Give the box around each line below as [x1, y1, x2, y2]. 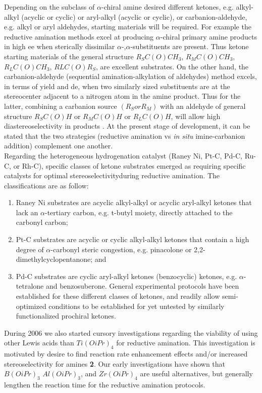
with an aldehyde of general [160, 100, 246, 111]
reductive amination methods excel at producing [4, 31, 154, 42]
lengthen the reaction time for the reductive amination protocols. [4, 379, 205, 390]
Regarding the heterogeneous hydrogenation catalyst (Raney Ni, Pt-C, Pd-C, [4, 150, 243, 161]
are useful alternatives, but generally [140, 368, 253, 379]
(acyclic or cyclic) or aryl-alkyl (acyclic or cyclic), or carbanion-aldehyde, [21, 11, 247, 22]
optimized [16, 300, 46, 311]
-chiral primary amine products [160, 31, 257, 42]
